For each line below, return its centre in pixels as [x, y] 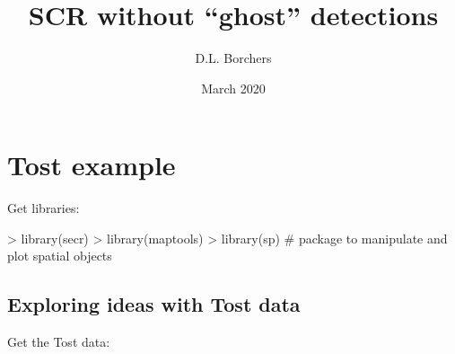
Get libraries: [44, 208]
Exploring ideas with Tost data [154, 304]
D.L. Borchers [233, 58]
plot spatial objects [60, 256]
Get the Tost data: [59, 342]
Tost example [92, 165]
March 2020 [233, 88]
